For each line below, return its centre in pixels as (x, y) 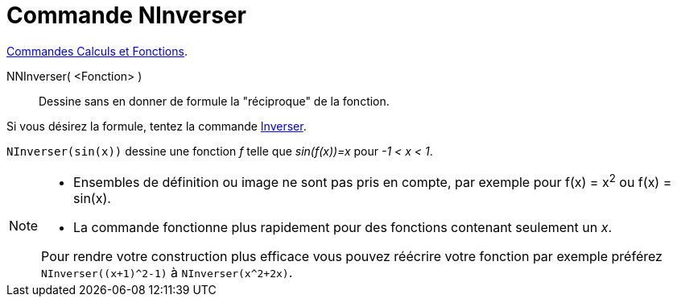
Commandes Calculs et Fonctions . (97, 51)
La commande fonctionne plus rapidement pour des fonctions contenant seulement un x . (343, 228)
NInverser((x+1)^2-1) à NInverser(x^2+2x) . (167, 273)
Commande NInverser (126, 15)
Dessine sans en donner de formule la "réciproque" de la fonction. (214, 101)
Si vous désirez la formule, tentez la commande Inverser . (157, 126)
